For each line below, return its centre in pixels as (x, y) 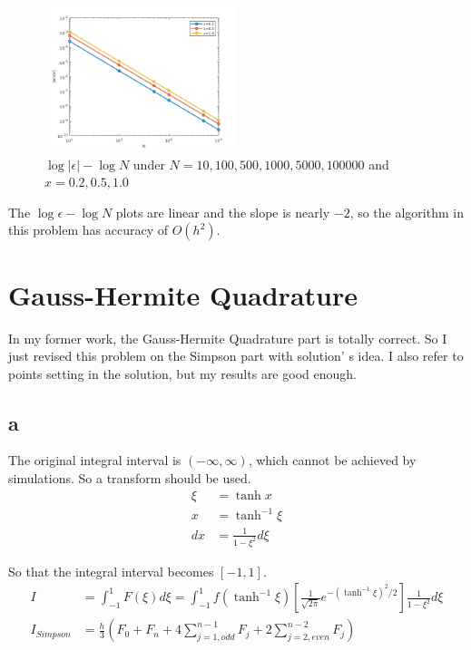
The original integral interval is (95, 460)
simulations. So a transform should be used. (130, 478)
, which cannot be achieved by (332, 460)
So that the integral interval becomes (111, 571)
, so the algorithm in (407, 212)
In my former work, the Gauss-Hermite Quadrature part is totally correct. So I (228, 338)
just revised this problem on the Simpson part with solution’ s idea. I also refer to (236, 356)
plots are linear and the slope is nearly (223, 212)
